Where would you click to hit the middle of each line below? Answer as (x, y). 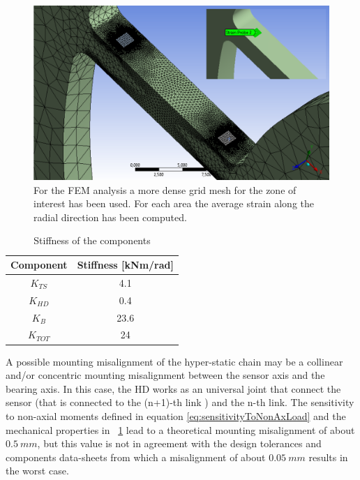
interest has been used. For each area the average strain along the (174, 203)
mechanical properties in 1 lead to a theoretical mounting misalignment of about (180, 429)
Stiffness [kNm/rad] (125, 265)
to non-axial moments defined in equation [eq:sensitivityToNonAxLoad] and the (176, 415)
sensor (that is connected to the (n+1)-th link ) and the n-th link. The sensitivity (180, 402)
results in (328, 457)
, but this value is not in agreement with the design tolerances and (179, 443)
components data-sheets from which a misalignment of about (136, 457)
